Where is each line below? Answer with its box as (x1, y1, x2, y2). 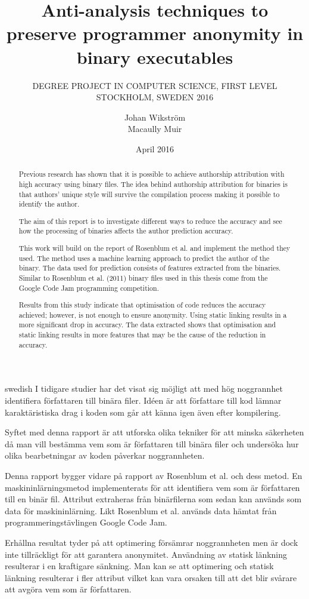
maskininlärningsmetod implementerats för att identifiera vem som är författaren (5, 481, 300, 493)
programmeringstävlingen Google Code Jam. (5, 516, 167, 529)
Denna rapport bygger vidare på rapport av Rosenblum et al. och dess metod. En (5, 469, 302, 481)
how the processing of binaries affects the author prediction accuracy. (18, 226, 233, 236)
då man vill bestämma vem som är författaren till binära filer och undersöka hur (5, 437, 299, 450)
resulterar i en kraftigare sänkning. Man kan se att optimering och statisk (5, 560, 274, 572)
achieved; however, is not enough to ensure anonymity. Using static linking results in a (18, 309, 287, 320)
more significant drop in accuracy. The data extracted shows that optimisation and (18, 320, 276, 330)
